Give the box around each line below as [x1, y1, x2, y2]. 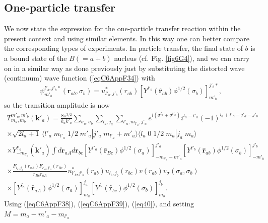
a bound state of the [4, 52, 67, 63]
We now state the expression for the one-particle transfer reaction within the [4, 23, 241, 34]
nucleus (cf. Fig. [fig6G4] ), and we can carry [114, 52, 250, 63]
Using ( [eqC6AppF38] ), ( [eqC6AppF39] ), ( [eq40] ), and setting [4, 198, 194, 208]
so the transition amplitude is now [4, 100, 110, 110]
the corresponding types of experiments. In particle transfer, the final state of [4, 43, 243, 53]
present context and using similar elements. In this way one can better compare [4, 33, 249, 43]
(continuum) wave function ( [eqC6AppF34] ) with [4, 72, 155, 83]
